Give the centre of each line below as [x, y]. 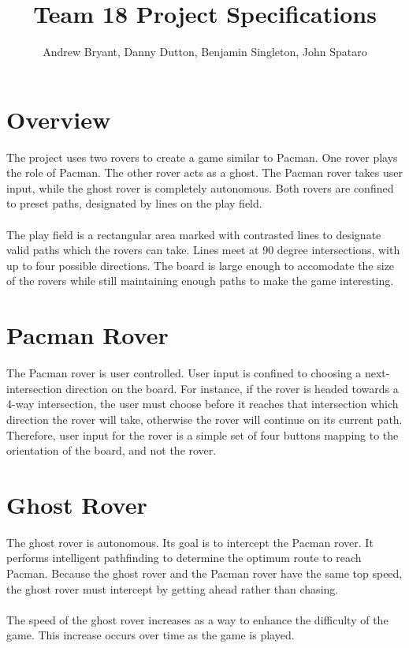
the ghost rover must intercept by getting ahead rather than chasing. [173, 588]
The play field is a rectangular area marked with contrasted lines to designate [194, 234]
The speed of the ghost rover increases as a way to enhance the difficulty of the [197, 619]
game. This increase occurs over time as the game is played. [151, 635]
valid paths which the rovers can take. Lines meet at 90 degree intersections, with [203, 250]
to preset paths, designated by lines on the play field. [134, 203]
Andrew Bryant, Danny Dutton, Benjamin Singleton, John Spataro [205, 52]
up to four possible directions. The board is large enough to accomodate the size [201, 265]
